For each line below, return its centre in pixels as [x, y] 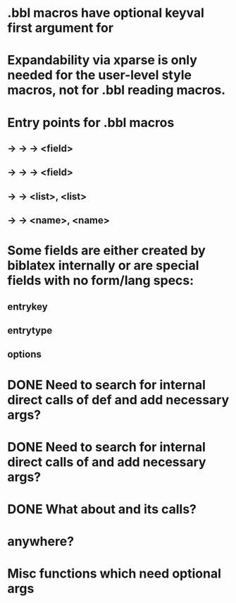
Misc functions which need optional [114, 574]
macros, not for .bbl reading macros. [117, 90]
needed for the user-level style [100, 75]
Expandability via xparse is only [102, 60]
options [25, 354]
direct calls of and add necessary [107, 462]
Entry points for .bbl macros [91, 122]
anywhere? [41, 542]
